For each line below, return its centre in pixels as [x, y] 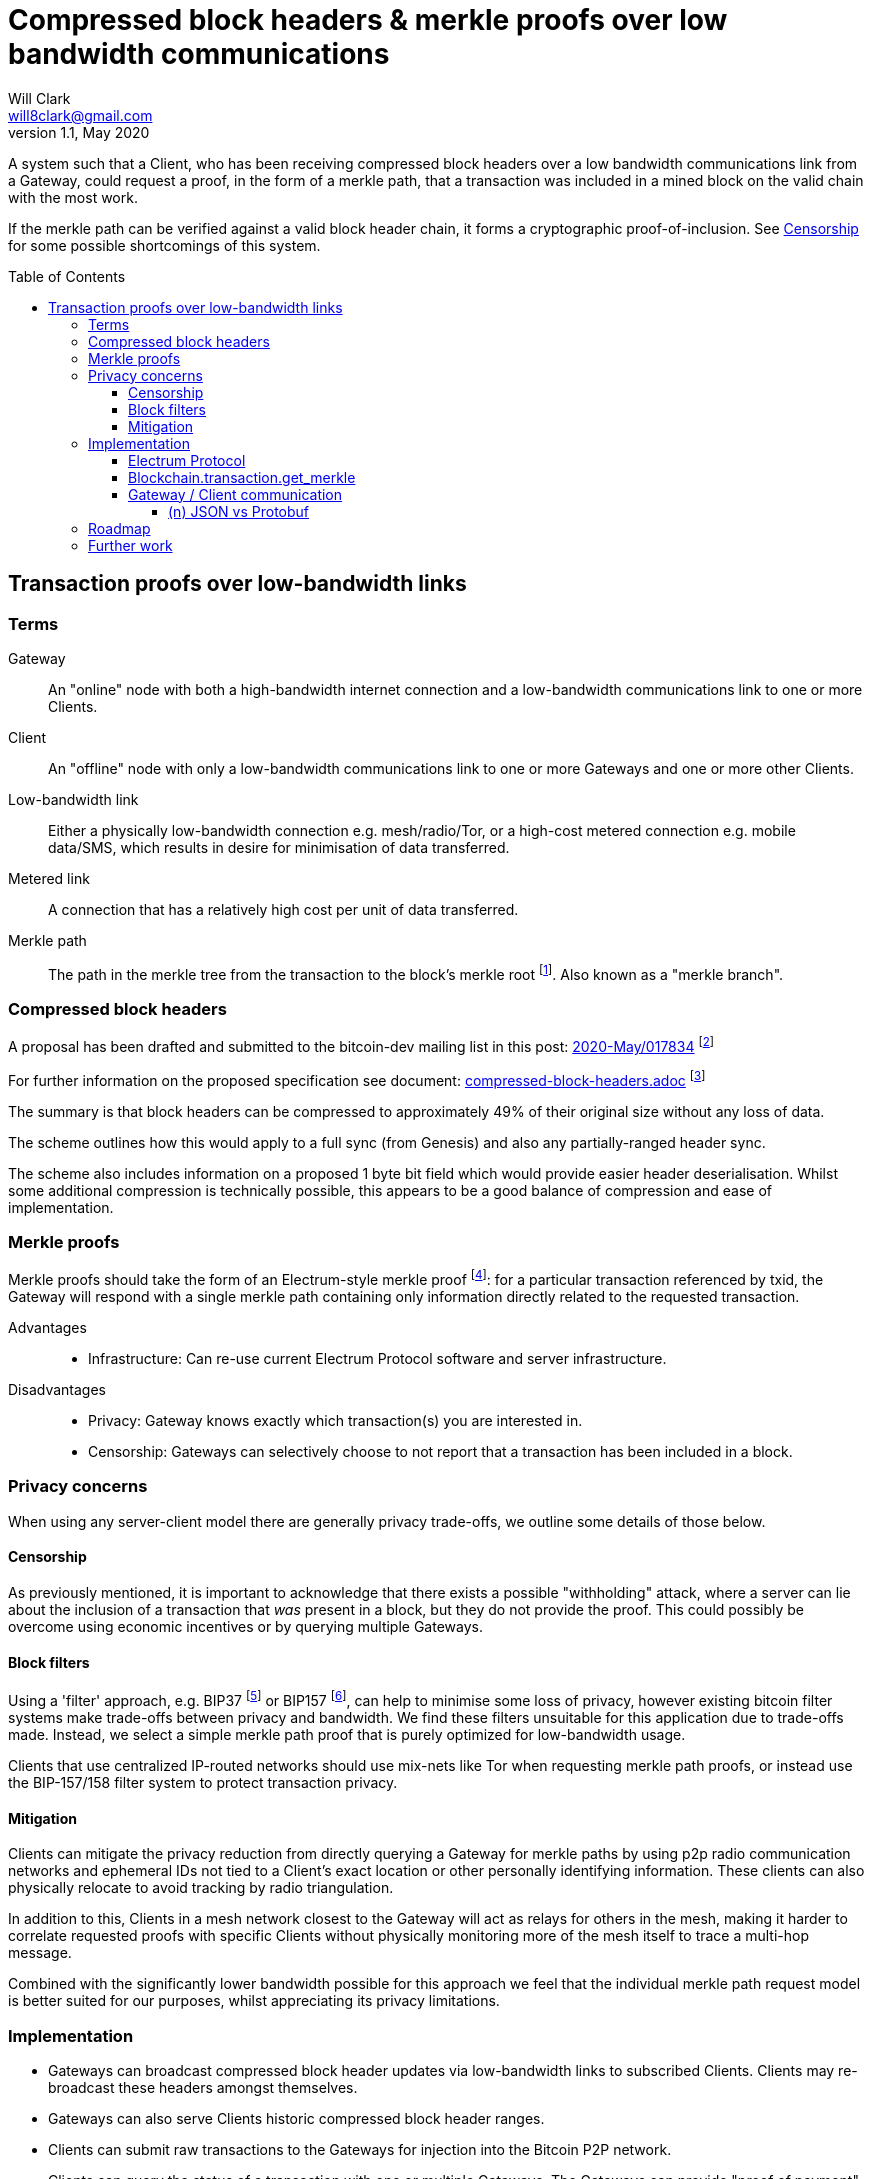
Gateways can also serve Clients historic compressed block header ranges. [296, 2118]
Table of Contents [67, 276]
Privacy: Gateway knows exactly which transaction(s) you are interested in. [335, 1421]
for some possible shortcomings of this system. [164, 245]
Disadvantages [57, 1390]
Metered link [49, 878]
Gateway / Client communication [235, 494]
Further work [130, 545]
